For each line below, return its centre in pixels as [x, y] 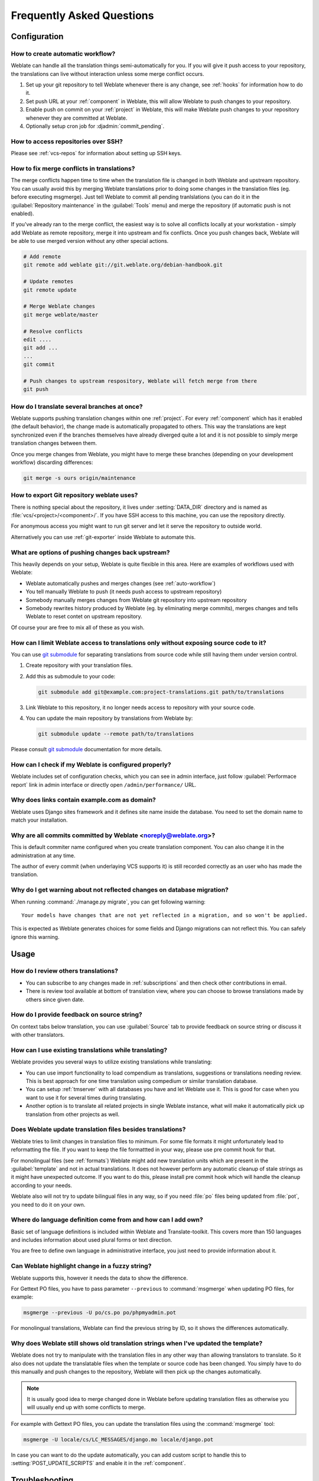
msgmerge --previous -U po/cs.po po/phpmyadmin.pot [100, 1313]
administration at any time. [43, 855]
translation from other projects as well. [73, 1114]
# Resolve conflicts [53, 331]
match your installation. [39, 820]
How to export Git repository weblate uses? [74, 495]
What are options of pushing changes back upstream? [90, 552]
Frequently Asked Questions [82, 15]
